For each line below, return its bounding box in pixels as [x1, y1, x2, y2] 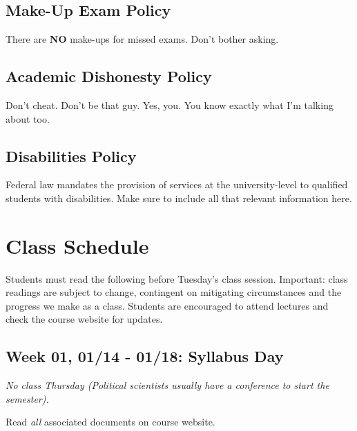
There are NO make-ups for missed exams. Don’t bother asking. [6, 32, 279, 46]
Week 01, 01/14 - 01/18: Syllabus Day [6, 345, 284, 367]
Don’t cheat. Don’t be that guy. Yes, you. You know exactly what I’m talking [6, 98, 334, 112]
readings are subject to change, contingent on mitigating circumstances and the [6, 285, 342, 299]
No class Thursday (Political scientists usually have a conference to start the [6, 378, 329, 392]
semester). [6, 391, 49, 405]
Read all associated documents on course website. [6, 414, 215, 429]
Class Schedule [6, 231, 149, 259]
